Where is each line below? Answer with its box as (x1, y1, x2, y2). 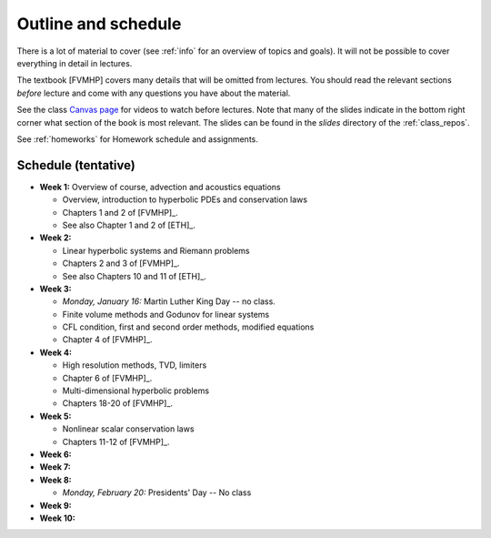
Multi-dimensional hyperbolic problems (62, 385, 209, 396)
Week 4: (39, 347, 73, 358)
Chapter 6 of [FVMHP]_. (62, 372, 153, 383)
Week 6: (39, 449, 72, 460)
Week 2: (39, 232, 72, 243)
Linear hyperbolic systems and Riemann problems (62, 245, 250, 256)
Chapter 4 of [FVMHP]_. (62, 334, 153, 345)
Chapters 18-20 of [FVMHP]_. (62, 398, 173, 409)
